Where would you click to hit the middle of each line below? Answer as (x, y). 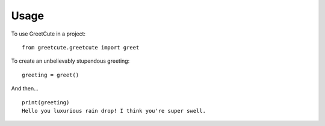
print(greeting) (46, 102)
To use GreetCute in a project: (48, 34)
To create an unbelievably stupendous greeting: (70, 61)
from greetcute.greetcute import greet (81, 47)
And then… (25, 89)
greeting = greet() (51, 75)
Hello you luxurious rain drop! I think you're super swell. (114, 111)
